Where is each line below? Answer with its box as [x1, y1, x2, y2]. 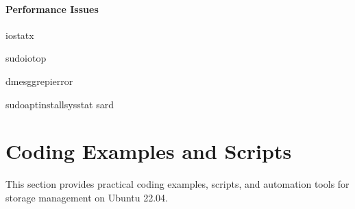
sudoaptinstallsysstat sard [5, 97, 114, 111]
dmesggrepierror [5, 73, 73, 88]
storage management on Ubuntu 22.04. [5, 190, 168, 204]
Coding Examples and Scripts [5, 137, 292, 165]
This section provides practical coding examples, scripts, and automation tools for [5, 177, 350, 191]
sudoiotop [5, 51, 47, 65]
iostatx [5, 27, 34, 42]
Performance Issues [5, 1, 99, 16]
